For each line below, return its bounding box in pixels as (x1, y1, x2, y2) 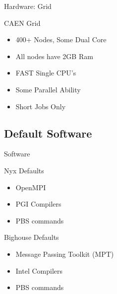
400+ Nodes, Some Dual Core (15, 34, 107, 45)
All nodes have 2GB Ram (15, 51, 93, 61)
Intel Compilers (15, 265, 63, 276)
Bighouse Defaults (4, 232, 59, 242)
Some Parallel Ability (15, 84, 81, 94)
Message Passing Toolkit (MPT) (15, 248, 114, 259)
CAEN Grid (4, 17, 41, 28)
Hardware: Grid (4, 1, 52, 11)
